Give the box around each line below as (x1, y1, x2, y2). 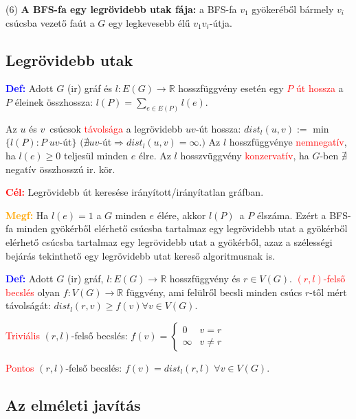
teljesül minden (63, 148, 128, 163)
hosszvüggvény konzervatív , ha (180, 148, 309, 163)
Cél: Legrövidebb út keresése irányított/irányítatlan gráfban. (5, 185, 264, 199)
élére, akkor (157, 207, 206, 222)
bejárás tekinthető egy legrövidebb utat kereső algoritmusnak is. (5, 248, 276, 262)
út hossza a (296, 81, 344, 95)
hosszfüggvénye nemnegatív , (229, 135, 347, 149)
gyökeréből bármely (252, 2, 334, 16)
